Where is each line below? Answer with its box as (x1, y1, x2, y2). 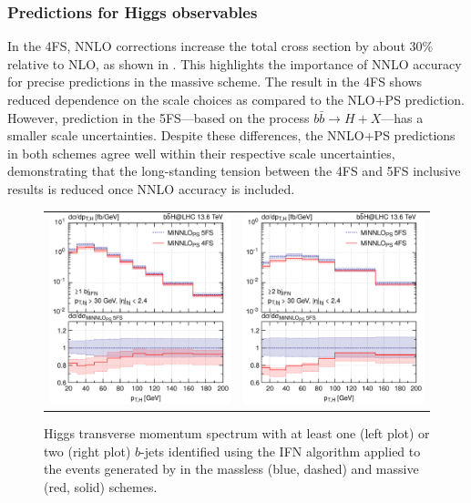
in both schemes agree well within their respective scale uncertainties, (7, 143, 395, 162)
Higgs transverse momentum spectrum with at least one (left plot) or (44, 423, 430, 442)
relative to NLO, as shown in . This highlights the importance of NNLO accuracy (7, 54, 462, 73)
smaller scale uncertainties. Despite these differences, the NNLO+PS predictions (7, 126, 456, 145)
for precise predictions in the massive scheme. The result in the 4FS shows (7, 72, 423, 91)
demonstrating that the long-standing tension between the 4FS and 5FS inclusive (7, 161, 461, 180)
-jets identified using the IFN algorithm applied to (140, 441, 421, 460)
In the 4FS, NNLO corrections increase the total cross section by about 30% (7, 36, 434, 56)
